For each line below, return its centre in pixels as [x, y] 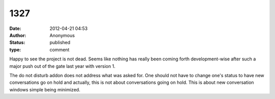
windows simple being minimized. [45, 89]
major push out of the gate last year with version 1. [62, 66]
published [60, 43]
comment [60, 49]
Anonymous [62, 35]
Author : [18, 35]
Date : [15, 28]
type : [15, 49]
